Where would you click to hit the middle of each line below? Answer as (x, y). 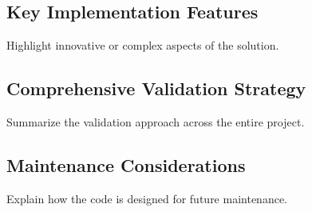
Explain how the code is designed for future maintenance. (147, 198)
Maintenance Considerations (126, 164)
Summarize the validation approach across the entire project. (156, 122)
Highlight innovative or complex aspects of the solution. (143, 45)
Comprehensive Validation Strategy (156, 88)
